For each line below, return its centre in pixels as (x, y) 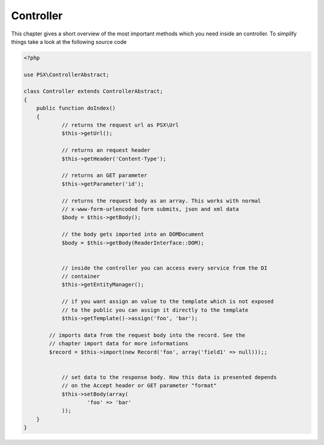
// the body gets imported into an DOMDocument (133, 235)
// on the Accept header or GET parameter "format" (139, 386)
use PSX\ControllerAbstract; (67, 74)
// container (81, 277)
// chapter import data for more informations (118, 344)
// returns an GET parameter (104, 175)
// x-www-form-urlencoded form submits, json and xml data (150, 209)
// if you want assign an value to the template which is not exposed (168, 301)
